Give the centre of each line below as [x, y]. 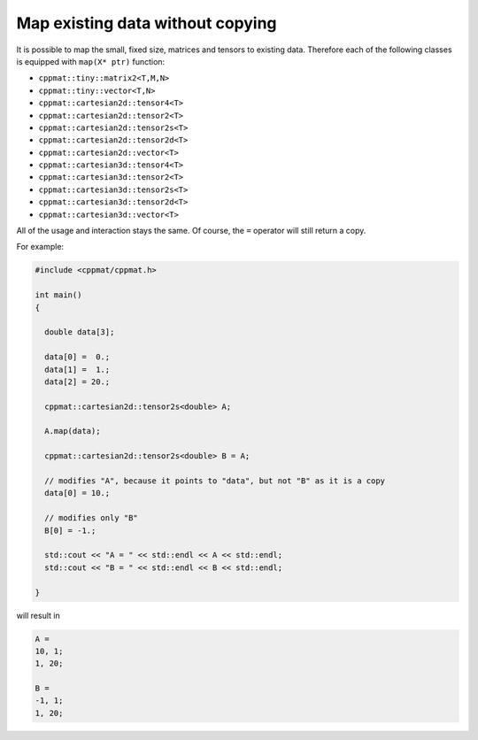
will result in [39, 615]
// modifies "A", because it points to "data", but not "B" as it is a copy [215, 481]
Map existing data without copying [147, 23]
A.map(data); [73, 431]
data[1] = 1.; [77, 369]
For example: [40, 247]
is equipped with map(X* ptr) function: [91, 61]
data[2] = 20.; [77, 382]
